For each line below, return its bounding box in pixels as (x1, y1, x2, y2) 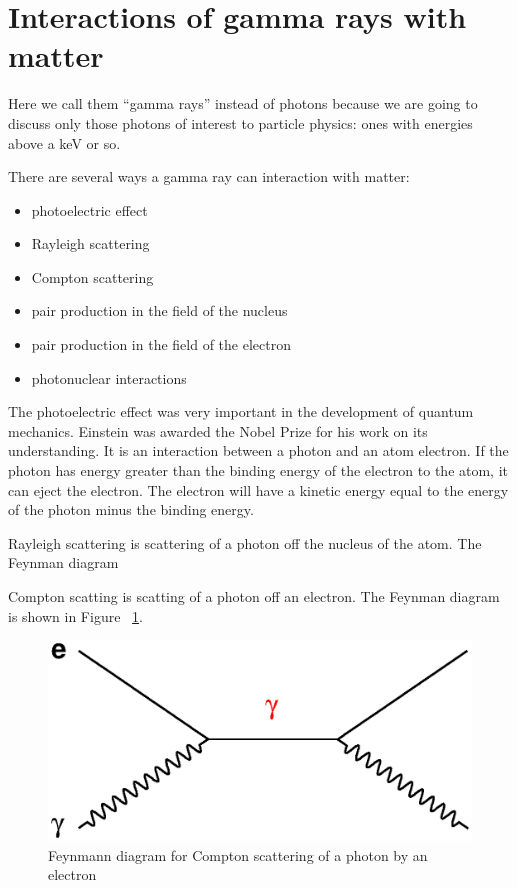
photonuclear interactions (31, 367, 187, 388)
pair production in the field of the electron (31, 334, 291, 355)
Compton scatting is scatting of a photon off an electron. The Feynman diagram (8, 586, 500, 606)
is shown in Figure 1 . (8, 605, 143, 626)
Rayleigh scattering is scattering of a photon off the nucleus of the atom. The (8, 532, 482, 553)
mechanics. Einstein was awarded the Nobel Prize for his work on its (8, 420, 428, 441)
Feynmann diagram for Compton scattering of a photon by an (48, 844, 428, 865)
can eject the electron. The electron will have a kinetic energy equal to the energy (8, 479, 509, 500)
